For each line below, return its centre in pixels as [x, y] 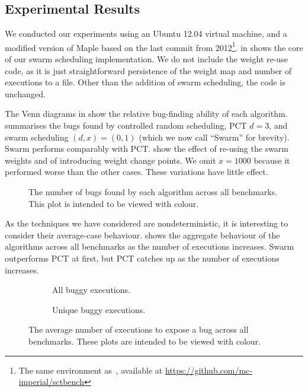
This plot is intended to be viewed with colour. [114, 203]
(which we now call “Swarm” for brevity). [214, 137]
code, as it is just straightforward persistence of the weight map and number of [148, 70]
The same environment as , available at [91, 370]
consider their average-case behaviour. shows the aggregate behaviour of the [142, 235]
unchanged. [25, 93]
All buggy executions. [91, 290]
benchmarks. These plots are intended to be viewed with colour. [145, 341]
